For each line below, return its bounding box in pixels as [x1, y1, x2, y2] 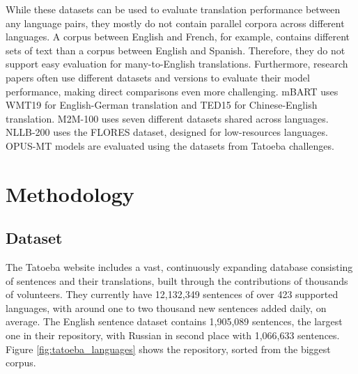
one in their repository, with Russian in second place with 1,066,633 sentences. [6, 328, 340, 343]
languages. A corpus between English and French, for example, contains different [6, 29, 350, 44]
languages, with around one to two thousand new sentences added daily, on [6, 300, 327, 315]
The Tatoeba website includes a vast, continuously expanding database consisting [6, 260, 353, 274]
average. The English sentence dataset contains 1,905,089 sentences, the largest [6, 314, 343, 329]
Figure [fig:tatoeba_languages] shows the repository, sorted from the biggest [6, 341, 331, 356]
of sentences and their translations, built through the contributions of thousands [6, 273, 348, 288]
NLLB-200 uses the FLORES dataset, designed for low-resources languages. [6, 125, 328, 139]
